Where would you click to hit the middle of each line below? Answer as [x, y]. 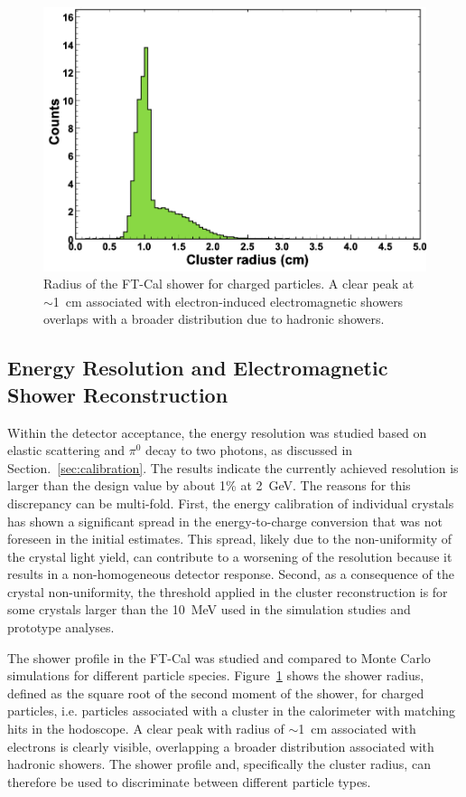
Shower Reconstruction [118, 394]
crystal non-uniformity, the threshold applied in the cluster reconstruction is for [228, 591]
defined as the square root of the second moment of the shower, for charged [216, 693]
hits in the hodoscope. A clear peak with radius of [146, 729]
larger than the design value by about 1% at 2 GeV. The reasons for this [209, 485]
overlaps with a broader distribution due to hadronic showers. [214, 319]
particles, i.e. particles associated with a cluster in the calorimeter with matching [231, 711]
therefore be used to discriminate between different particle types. [189, 781]
